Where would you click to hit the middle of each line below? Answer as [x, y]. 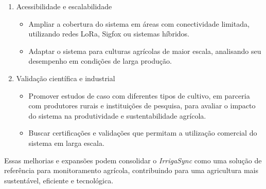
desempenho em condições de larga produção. [100, 61]
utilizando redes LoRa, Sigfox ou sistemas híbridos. [109, 34]
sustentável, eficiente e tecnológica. [59, 180]
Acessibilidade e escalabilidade [64, 6]
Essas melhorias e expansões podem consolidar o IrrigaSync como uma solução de [133, 160]
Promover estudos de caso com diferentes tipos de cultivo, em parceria [139, 95]
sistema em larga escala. [66, 143]
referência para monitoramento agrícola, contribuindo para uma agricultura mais [131, 170]
